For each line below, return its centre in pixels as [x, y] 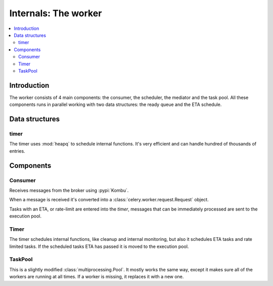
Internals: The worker [56, 13]
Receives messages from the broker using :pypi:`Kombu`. [69, 190]
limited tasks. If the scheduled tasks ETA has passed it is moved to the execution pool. [99, 246]
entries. [17, 151]
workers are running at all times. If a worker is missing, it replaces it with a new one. [97, 277]
